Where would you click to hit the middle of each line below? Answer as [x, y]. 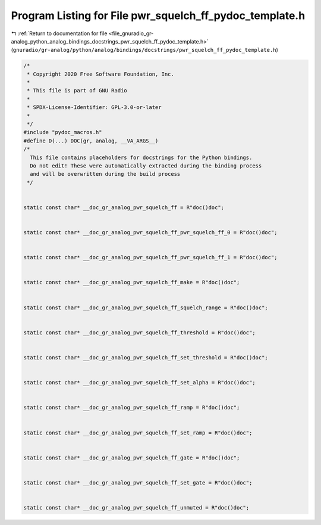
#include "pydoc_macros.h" [63, 132]
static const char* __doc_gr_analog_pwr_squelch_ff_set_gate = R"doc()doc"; [138, 482]
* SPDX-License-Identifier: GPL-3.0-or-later [94, 108]
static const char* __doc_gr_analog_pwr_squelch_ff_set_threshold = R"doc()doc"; [146, 357]
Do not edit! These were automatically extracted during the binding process [146, 166]
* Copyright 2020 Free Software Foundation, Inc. [101, 74]
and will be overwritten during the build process [105, 174]
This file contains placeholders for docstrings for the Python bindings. [141, 157]
